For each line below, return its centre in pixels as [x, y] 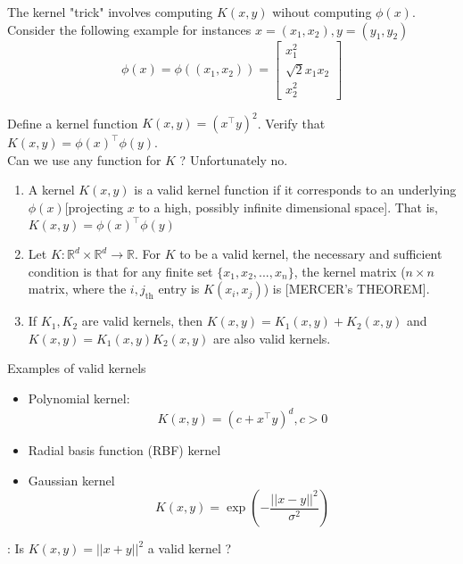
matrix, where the [77, 289]
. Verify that [291, 123]
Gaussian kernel [71, 480]
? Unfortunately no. [234, 159]
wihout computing [322, 12]
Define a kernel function [73, 123]
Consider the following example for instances [129, 29]
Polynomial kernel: [79, 398]
